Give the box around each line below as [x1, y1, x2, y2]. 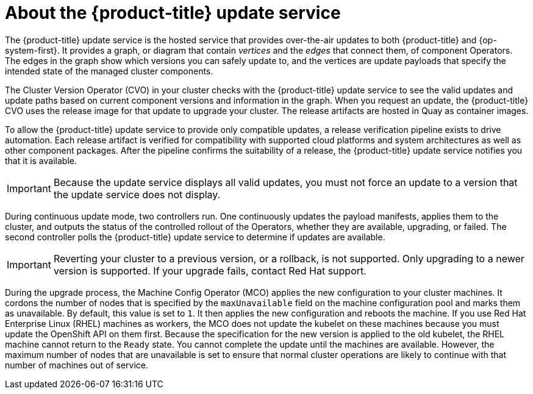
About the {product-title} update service [5, 2, 341, 23]
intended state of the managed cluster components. [5, 65, 213, 76]
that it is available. [5, 155, 77, 166]
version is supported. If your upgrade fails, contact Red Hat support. [53, 264, 367, 277]
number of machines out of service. [5, 359, 149, 370]
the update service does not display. [53, 188, 221, 201]
